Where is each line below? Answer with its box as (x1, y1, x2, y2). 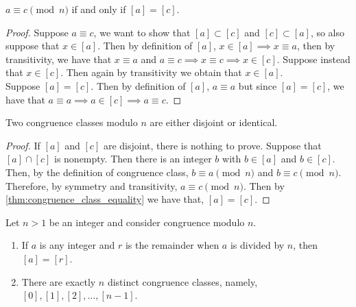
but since (238, 78, 277, 93)
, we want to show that (93, 25, 191, 39)
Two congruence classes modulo (5, 115, 138, 130)
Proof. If (5, 138, 40, 152)
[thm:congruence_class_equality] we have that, (5, 192, 204, 206)
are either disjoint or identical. (150, 115, 278, 130)
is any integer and (39, 238, 115, 252)
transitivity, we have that (5, 51, 112, 66)
